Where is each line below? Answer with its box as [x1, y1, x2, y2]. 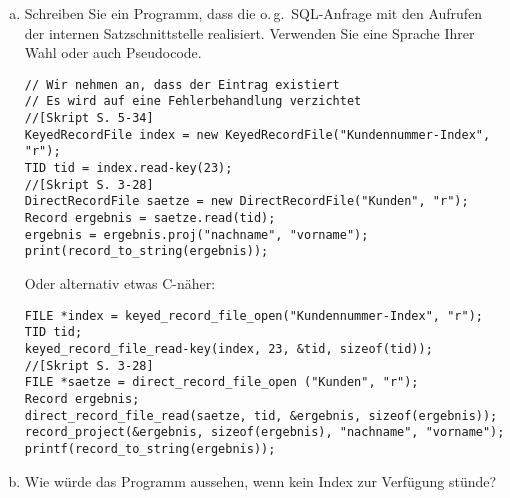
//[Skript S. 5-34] [24, 111, 154, 126]
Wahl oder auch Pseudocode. [24, 42, 202, 63]
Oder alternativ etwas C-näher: [24, 273, 216, 293]
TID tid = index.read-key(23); [24, 161, 233, 176]
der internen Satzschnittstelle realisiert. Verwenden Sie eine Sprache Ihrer [24, 22, 475, 43]
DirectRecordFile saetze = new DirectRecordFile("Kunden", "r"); [24, 194, 469, 209]
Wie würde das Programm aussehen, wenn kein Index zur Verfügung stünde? [24, 470, 497, 491]
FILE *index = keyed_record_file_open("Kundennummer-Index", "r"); [24, 308, 483, 323]
